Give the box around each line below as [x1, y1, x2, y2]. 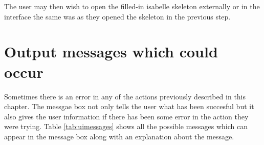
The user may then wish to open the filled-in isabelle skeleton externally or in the [4, 1, 260, 11]
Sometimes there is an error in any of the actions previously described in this [4, 91, 246, 101]
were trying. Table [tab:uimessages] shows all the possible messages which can [4, 121, 248, 132]
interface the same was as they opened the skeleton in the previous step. [4, 11, 231, 22]
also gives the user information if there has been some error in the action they [4, 111, 249, 121]
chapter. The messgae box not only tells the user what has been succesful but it [4, 101, 254, 112]
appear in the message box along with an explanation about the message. [4, 131, 234, 141]
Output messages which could [4, 41, 218, 62]
